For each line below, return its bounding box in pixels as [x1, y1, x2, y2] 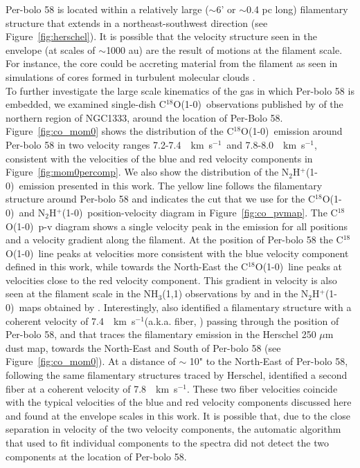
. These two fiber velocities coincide [186, 381, 338, 395]
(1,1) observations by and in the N [162, 286, 309, 301]
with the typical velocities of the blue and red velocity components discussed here [6, 395, 352, 409]
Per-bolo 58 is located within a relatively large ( [6, 2, 209, 16]
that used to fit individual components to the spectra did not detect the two [6, 436, 329, 449]
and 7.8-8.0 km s [226, 137, 305, 151]
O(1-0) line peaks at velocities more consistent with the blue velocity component [6, 245, 349, 260]
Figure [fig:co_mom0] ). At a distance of [6, 354, 176, 368]
